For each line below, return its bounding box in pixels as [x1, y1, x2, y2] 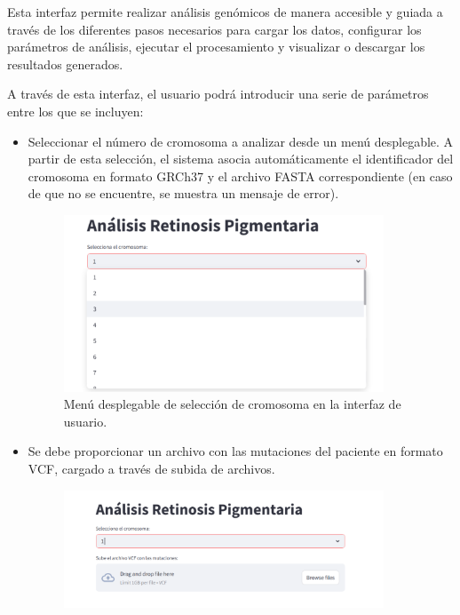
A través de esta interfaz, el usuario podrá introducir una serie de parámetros [7, 84, 429, 103]
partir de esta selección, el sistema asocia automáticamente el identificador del [28, 149, 454, 168]
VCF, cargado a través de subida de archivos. [28, 459, 275, 478]
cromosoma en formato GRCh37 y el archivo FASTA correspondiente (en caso [28, 166, 453, 185]
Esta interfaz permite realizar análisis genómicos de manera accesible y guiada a [7, 3, 443, 20]
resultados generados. [7, 54, 123, 73]
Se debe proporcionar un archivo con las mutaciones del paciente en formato [28, 442, 443, 460]
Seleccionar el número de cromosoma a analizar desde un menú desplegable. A [28, 132, 454, 150]
